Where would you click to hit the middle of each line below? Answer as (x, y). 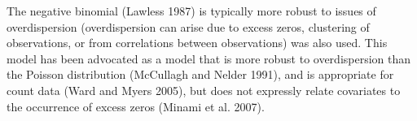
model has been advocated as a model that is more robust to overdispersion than (209, 58)
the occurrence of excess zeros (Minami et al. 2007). (136, 106)
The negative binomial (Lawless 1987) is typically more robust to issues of (191, 11)
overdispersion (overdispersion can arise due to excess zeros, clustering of (188, 26)
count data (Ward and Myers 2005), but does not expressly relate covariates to (204, 90)
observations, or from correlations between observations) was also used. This (197, 43)
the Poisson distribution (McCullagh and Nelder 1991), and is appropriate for (200, 74)
